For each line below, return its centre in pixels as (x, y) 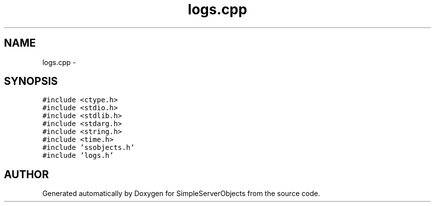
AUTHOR (27, 174)
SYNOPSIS (31, 81)
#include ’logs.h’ (78, 156)
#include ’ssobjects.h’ (88, 148)
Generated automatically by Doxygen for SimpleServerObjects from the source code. (181, 194)
